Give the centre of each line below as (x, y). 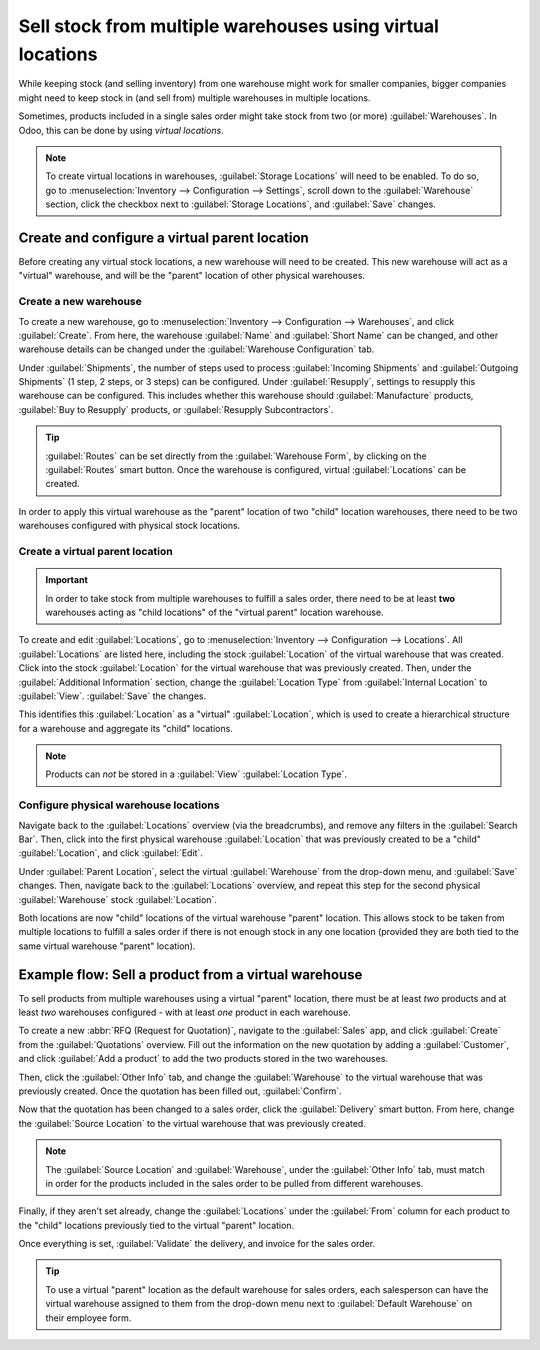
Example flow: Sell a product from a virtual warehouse (190, 974)
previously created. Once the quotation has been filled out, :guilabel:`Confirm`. (180, 1091)
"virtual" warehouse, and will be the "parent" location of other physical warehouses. (191, 276)
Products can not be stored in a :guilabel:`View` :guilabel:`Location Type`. (196, 774)
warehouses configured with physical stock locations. (129, 526)
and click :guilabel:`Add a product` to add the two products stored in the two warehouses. (203, 1059)
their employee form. (88, 1317)
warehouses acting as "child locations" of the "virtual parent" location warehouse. (214, 612)
